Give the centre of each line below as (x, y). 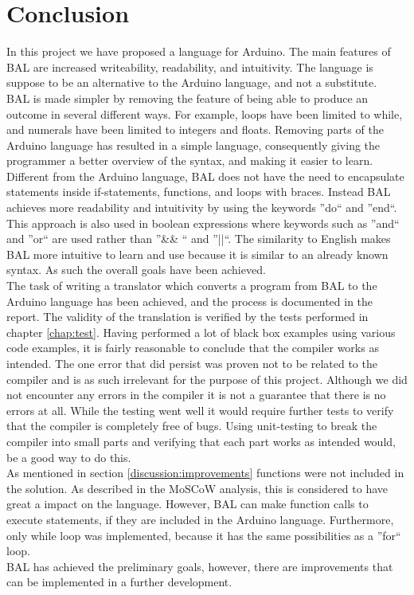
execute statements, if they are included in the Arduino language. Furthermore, (200, 519)
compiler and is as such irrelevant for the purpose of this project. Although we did (207, 379)
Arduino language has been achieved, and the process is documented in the (190, 301)
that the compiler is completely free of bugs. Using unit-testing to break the (192, 426)
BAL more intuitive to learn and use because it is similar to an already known (197, 254)
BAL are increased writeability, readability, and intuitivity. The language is (190, 67)
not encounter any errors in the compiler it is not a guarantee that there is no (196, 395)
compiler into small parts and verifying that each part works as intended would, (201, 441)
